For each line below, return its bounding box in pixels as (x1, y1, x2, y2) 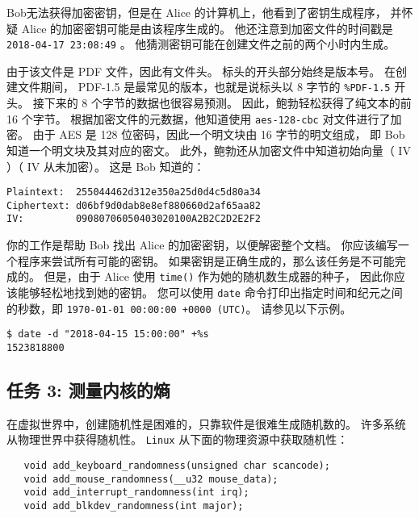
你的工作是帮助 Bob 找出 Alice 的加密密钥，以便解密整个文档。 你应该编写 (6, 236, 398, 253)
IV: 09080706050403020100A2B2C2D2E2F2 (6, 213, 261, 225)
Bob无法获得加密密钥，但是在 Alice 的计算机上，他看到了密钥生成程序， (6, 4, 387, 20)
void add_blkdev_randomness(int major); (23, 499, 244, 512)
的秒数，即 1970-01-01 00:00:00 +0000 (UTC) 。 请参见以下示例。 (6, 299, 352, 316)
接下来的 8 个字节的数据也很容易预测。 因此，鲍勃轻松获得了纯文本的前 (32, 94, 412, 111)
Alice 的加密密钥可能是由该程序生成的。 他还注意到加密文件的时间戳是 (21, 19, 393, 36)
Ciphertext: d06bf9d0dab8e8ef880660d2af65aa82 (6, 199, 261, 211)
